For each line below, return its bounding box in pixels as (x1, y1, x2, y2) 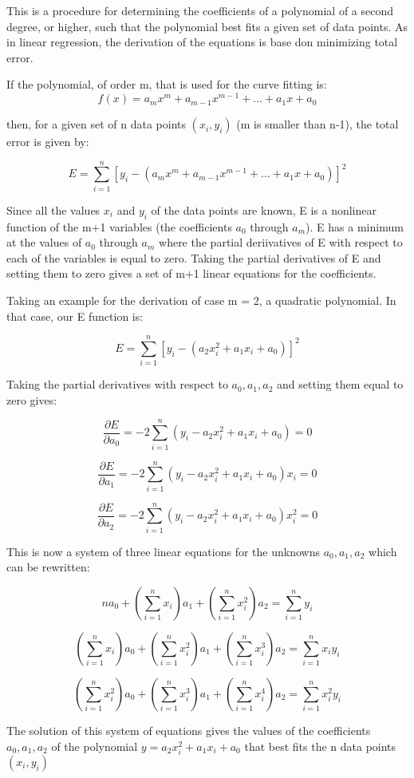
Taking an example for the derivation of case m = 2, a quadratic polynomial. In (6, 291, 396, 308)
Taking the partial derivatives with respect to (6, 376, 228, 393)
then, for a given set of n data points (6, 116, 186, 132)
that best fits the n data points (244, 737, 396, 754)
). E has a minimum (306, 218, 404, 235)
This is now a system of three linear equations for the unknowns (6, 543, 320, 559)
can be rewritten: (6, 559, 90, 575)
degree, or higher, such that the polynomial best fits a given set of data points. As (6, 18, 408, 34)
